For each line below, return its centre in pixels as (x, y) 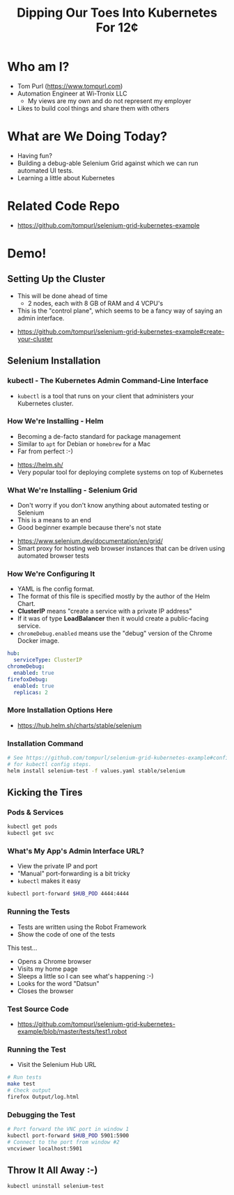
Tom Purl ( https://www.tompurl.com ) (70, 86)
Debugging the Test (41, 1114)
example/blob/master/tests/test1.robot (72, 1031)
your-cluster (35, 338)
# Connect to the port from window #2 (63, 1142)
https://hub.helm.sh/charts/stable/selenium (79, 725)
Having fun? (34, 155)
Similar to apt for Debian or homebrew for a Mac (84, 444)
